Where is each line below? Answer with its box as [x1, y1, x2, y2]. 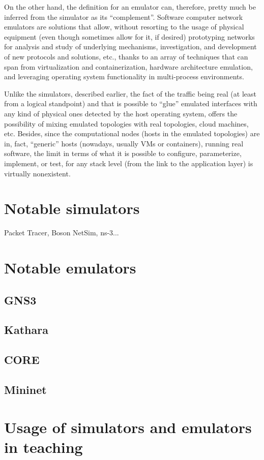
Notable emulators [4, 257, 136, 278]
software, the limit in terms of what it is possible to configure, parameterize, [4, 148, 242, 159]
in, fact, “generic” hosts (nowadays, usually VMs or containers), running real [4, 138, 244, 148]
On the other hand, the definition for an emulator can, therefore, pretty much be [4, 2, 256, 12]
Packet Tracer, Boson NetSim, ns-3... [4, 227, 119, 238]
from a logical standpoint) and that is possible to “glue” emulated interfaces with [4, 98, 257, 109]
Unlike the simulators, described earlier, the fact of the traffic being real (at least [4, 88, 256, 99]
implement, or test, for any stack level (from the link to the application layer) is [4, 158, 253, 168]
